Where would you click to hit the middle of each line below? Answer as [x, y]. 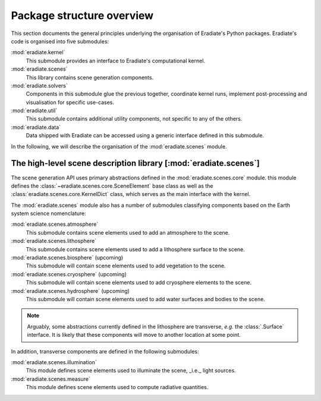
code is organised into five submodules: [60, 41]
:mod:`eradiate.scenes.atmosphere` [55, 224]
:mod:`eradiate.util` [34, 110]
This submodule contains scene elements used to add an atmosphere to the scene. [128, 232]
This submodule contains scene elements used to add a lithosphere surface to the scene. [135, 249]
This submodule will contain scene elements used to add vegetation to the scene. [126, 266]
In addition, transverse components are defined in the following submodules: [105, 351]
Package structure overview [82, 15]
